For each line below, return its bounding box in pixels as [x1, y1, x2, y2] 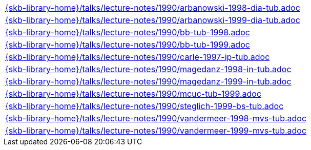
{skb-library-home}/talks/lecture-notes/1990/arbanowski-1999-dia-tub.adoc [5, 15, 300, 25]
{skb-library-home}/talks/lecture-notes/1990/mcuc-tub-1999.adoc [5, 89, 262, 99]
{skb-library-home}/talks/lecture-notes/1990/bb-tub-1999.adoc [5, 39, 250, 50]
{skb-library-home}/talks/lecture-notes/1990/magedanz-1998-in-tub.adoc [5, 64, 292, 74]
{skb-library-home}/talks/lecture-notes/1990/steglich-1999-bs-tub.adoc [5, 101, 284, 111]
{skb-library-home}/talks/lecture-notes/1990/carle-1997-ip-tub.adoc [5, 52, 270, 62]
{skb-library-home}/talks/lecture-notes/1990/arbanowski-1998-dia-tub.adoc [5, 3, 300, 13]
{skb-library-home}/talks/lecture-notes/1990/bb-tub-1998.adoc [5, 27, 250, 37]
